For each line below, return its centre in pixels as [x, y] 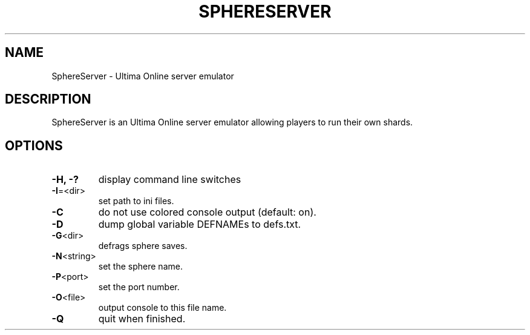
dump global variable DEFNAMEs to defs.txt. [200, 224]
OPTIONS [34, 145]
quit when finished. [142, 319]
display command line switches [170, 180]
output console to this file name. [162, 308]
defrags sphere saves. [143, 246]
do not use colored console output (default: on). [207, 212]
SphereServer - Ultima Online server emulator [143, 76]
